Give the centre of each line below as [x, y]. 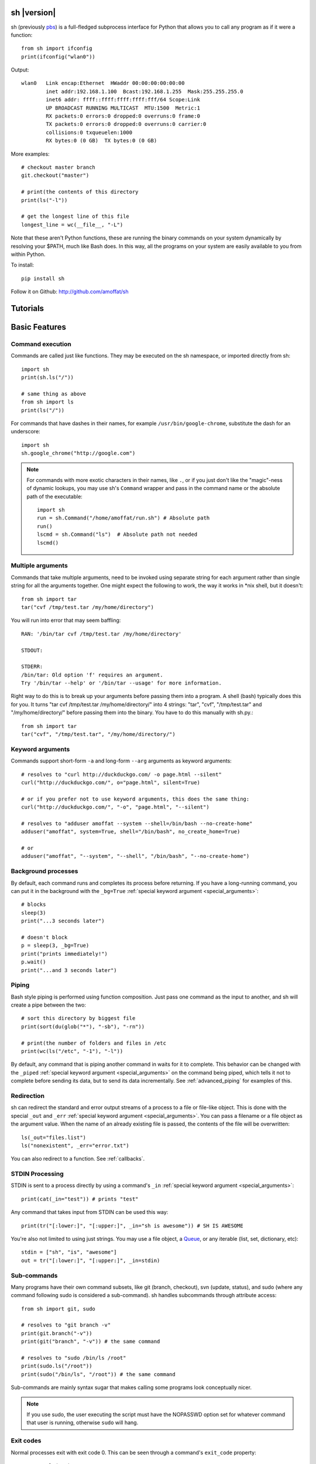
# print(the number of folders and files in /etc [94, 1043]
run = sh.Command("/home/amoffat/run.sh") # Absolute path [123, 518]
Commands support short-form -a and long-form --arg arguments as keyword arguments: [121, 761]
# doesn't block [44, 937]
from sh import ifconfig [57, 49]
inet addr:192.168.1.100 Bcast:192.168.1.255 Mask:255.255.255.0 [145, 91]
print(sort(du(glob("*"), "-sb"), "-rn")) [83, 1027]
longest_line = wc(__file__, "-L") [72, 225]
